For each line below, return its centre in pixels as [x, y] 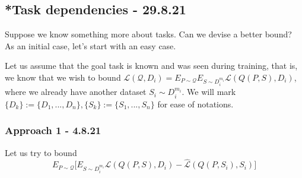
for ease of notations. [195, 104]
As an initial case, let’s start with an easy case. [90, 45]
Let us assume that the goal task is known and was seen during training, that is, [151, 66]
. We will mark [209, 92]
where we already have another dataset [76, 92]
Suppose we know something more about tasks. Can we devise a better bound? [148, 34]
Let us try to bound [41, 152]
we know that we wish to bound [63, 77]
